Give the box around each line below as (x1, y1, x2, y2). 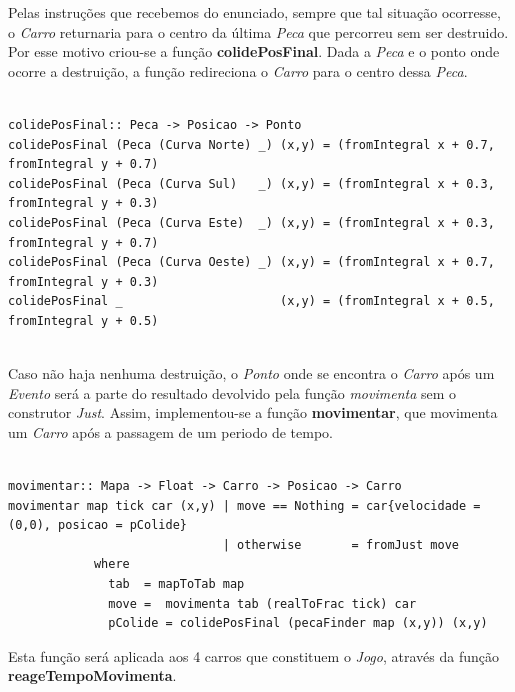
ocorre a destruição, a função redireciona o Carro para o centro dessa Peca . (8, 60, 468, 81)
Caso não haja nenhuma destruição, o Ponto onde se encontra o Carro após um (8, 363, 495, 384)
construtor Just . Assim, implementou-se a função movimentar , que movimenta (8, 402, 498, 423)
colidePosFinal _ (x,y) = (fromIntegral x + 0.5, (8, 294, 495, 309)
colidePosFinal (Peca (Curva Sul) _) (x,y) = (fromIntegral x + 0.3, (8, 176, 495, 191)
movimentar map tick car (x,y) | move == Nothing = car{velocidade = (8, 498, 481, 513)
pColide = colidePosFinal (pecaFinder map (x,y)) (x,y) (108, 616, 488, 631)
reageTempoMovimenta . (8, 665, 177, 686)
